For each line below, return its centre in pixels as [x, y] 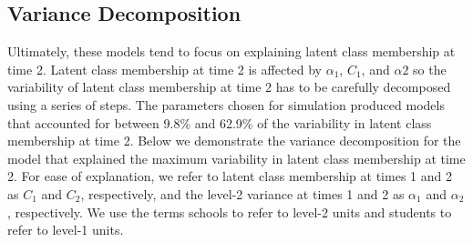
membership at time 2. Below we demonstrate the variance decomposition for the [234, 141]
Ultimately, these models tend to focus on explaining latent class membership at [231, 51]
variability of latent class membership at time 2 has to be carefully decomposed [229, 87]
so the [430, 69]
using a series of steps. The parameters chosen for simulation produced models [226, 104]
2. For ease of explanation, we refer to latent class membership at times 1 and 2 [230, 176]
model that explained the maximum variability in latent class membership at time [236, 158]
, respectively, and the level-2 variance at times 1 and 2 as [242, 193]
